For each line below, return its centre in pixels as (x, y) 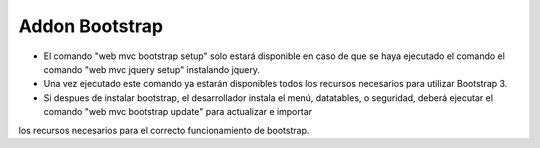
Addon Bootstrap (91, 26)
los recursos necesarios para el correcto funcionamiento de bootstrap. (164, 130)
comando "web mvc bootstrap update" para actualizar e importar (178, 112)
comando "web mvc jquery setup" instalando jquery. (151, 69)
